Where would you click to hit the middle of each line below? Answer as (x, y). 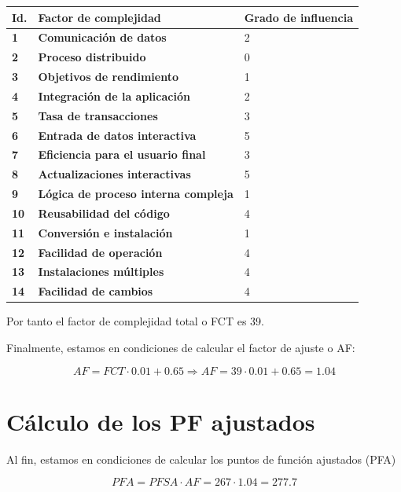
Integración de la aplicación (114, 95)
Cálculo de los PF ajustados (161, 421)
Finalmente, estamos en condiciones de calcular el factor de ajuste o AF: (181, 347)
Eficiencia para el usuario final (122, 154)
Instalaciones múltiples (101, 272)
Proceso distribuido (92, 57)
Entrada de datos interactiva (117, 135)
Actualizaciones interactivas (114, 174)
